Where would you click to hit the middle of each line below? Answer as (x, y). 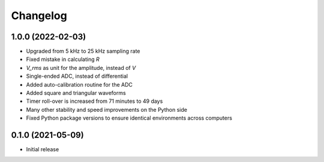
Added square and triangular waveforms (76, 93)
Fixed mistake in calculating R (63, 59)
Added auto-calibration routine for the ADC (79, 84)
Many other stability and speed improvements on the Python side (106, 109)
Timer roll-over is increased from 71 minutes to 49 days (94, 101)
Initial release (43, 149)
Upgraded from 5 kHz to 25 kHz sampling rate (83, 51)
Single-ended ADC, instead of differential (77, 76)
